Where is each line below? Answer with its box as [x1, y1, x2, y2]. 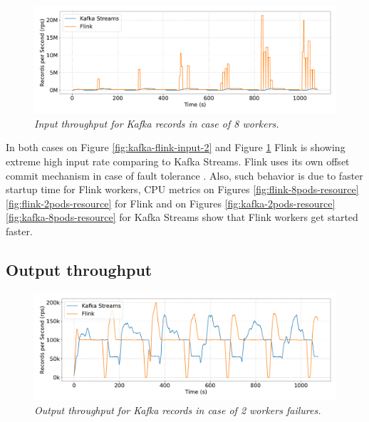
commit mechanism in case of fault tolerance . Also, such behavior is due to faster [6, 168, 363, 182]
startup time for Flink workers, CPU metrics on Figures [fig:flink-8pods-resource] [6, 182, 359, 197]
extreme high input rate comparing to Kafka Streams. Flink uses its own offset [6, 153, 350, 168]
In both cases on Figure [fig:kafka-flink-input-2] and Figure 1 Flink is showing [6, 140, 345, 155]
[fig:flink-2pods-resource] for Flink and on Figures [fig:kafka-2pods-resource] [6, 195, 336, 210]
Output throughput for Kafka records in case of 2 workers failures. [34, 403, 321, 418]
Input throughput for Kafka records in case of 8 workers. [34, 115, 279, 130]
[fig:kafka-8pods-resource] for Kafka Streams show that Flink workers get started [6, 210, 358, 225]
